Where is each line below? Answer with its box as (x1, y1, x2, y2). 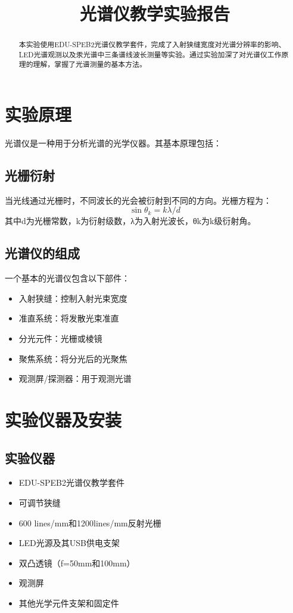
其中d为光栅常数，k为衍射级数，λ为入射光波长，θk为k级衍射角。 (5, 214, 256, 227)
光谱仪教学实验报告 (79, 1, 230, 26)
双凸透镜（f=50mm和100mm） (18, 556, 135, 569)
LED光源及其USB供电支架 (18, 537, 120, 549)
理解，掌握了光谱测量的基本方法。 (33, 59, 146, 69)
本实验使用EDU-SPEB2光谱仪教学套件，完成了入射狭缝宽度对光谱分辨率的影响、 (18, 39, 286, 50)
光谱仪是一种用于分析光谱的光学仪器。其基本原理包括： (5, 137, 222, 149)
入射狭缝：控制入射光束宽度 (18, 292, 127, 304)
